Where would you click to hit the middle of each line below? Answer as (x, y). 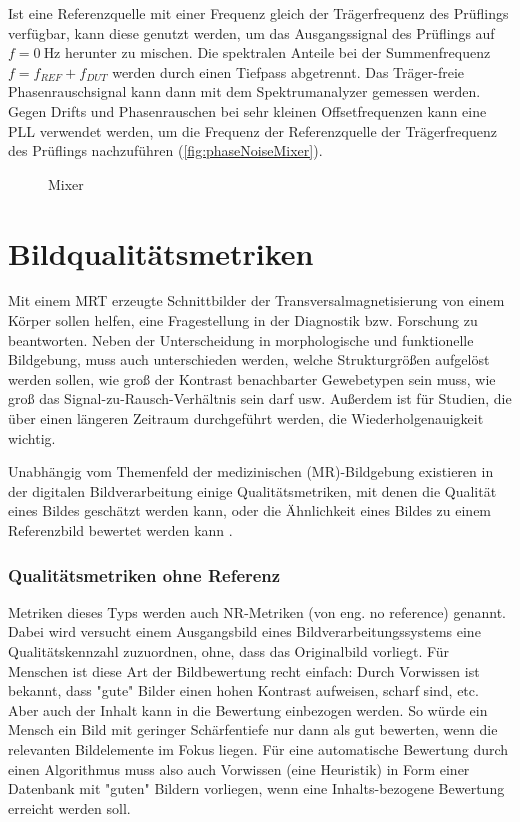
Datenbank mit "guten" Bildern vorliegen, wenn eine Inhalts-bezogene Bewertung (256, 788)
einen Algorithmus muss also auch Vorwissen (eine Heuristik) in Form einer (239, 768)
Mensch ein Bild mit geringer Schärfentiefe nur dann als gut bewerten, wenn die (253, 729)
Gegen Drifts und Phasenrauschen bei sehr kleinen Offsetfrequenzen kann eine (247, 110)
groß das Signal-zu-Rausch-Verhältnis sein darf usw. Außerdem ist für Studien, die (260, 398)
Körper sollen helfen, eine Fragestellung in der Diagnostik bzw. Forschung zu (243, 320)
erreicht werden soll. (69, 807)
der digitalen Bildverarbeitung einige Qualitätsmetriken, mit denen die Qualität (252, 490)
